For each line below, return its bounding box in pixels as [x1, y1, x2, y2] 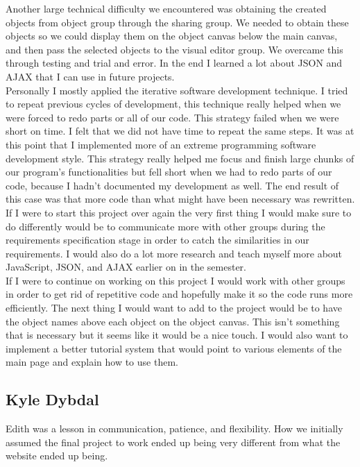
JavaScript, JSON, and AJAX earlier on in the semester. [6, 260, 247, 274]
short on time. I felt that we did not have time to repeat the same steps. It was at [6, 124, 354, 138]
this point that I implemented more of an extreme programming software [6, 137, 316, 151]
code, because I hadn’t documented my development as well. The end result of [6, 178, 339, 192]
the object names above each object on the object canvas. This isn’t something [6, 314, 340, 328]
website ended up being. [6, 448, 108, 463]
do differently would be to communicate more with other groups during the [6, 219, 325, 233]
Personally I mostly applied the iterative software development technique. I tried [6, 83, 348, 97]
